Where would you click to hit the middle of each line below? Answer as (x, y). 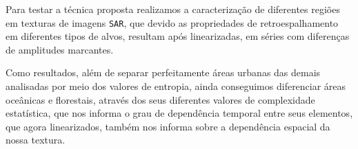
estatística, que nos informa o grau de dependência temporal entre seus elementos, (179, 113)
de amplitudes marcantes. (60, 49)
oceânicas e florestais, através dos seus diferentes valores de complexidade (160, 99)
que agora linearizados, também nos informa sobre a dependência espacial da (168, 126)
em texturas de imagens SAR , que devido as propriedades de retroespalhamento (172, 22)
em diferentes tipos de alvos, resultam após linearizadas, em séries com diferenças (178, 36)
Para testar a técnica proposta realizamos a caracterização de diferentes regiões (173, 9)
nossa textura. (36, 140)
